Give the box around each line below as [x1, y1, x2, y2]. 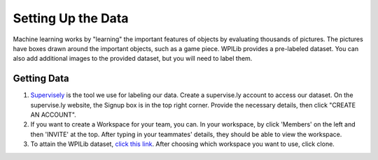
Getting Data [13, 73, 69, 85]
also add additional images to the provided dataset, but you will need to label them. [13, 54, 253, 63]
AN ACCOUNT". [30, 110, 76, 119]
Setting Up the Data [13, 10, 129, 26]
